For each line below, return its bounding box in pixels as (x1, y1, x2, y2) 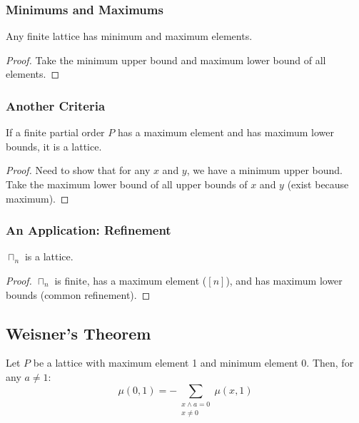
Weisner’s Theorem (6, 322, 151, 344)
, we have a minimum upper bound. (186, 163, 343, 178)
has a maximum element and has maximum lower (117, 125, 334, 140)
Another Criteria (6, 96, 106, 114)
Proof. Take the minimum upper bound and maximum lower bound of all (6, 52, 326, 67)
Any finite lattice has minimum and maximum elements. (6, 29, 253, 44)
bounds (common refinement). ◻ (6, 287, 151, 302)
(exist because (287, 177, 349, 191)
